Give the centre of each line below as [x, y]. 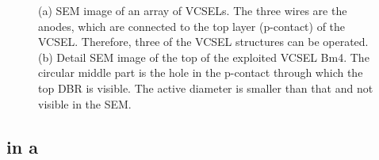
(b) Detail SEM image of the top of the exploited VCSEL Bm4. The [204, 57]
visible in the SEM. [85, 103]
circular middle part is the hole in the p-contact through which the [201, 72]
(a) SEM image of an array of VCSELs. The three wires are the [193, 10]
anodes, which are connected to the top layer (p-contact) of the [192, 26]
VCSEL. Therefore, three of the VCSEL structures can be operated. [203, 42]
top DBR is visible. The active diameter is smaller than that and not [206, 88]
